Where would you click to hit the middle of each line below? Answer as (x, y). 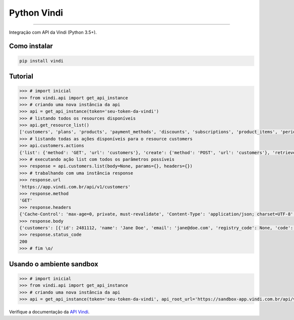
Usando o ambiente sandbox (54, 264)
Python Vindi (36, 13)
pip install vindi (41, 61)
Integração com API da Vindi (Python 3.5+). (53, 32)
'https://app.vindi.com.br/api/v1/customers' (75, 187)
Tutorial (21, 76)
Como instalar (31, 46)
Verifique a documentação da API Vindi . (49, 312)
